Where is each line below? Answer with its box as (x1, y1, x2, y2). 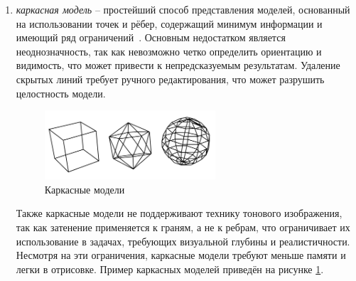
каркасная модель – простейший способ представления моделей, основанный (16, 2, 350, 16)
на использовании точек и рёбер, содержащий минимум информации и (16, 16, 323, 31)
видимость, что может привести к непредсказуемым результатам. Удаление (16, 58, 340, 73)
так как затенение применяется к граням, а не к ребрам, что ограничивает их (16, 220, 350, 234)
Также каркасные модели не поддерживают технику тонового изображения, (16, 206, 342, 221)
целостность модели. (16, 85, 106, 100)
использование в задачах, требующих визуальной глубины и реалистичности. (16, 233, 350, 248)
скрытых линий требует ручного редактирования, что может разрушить (16, 71, 325, 86)
